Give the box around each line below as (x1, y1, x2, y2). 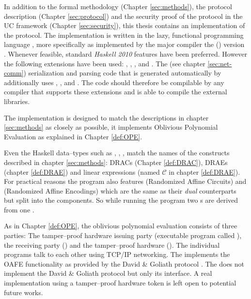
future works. (4, 287, 43, 297)
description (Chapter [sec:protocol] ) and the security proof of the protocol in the (4, 11, 243, 21)
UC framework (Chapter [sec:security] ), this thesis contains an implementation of (4, 20, 245, 30)
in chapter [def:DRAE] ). (169, 166, 240, 177)
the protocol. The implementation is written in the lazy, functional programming (4, 30, 244, 40)
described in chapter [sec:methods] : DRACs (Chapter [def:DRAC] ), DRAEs (4, 157, 228, 167)
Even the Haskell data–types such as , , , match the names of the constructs (4, 148, 230, 158)
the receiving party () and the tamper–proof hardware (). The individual (4, 239, 220, 250)
